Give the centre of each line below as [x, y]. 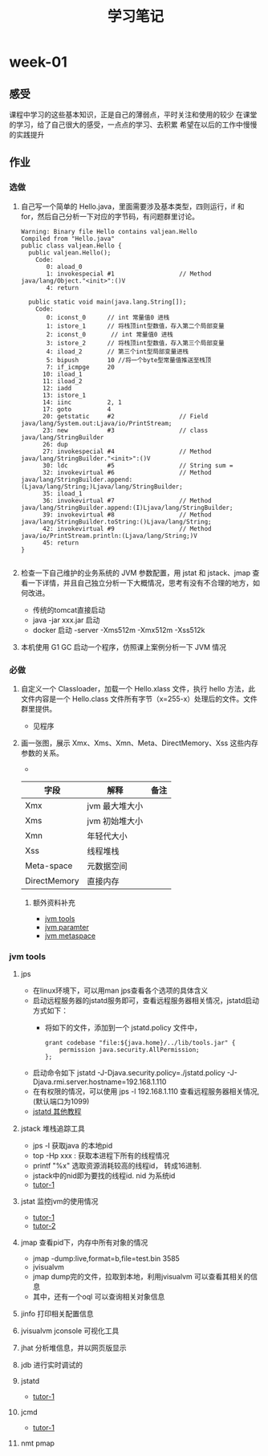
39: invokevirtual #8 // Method [127, 515]
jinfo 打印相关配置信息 [57, 1314]
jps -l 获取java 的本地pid [73, 1146]
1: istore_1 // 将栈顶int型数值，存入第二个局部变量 [135, 326]
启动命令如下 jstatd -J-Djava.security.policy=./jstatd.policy [129, 1073]
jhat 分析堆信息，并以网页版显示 [73, 1348]
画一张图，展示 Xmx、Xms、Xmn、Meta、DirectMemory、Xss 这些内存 [140, 743]
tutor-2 [44, 1226]
